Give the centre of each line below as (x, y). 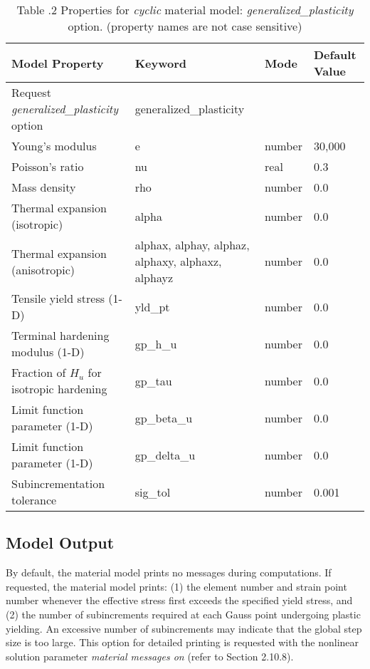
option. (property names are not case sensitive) (185, 26)
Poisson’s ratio (48, 166)
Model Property (58, 63)
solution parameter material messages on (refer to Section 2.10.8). (150, 656)
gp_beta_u (164, 418)
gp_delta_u (165, 455)
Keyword (161, 63)
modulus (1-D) (48, 352)
